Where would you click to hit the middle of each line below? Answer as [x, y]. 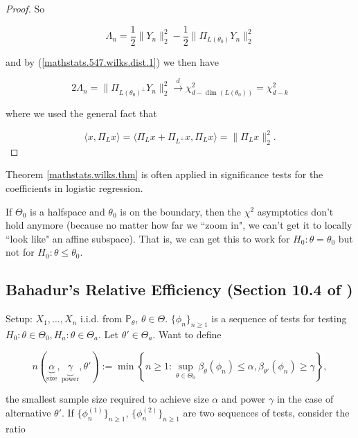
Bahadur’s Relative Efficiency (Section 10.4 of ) [179, 289]
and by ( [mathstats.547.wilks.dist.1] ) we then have [112, 61]
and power [243, 399]
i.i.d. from [101, 318]
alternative [28, 413]
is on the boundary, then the [181, 211]
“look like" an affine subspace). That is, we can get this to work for [148, 238]
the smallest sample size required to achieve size [107, 399]
